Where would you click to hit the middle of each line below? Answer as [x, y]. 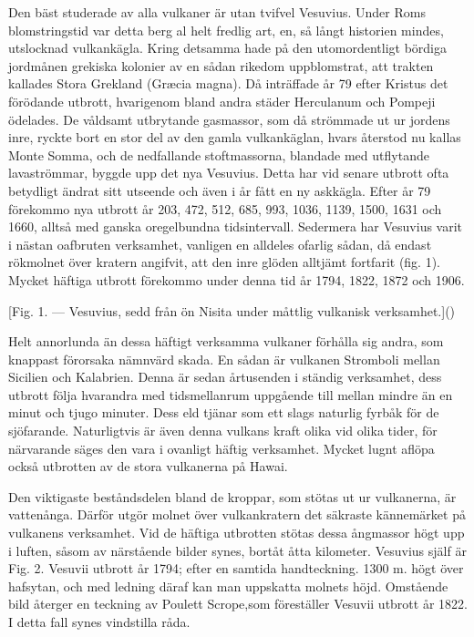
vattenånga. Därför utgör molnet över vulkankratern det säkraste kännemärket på [237, 514]
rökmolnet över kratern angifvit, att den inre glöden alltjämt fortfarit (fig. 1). [225, 262]
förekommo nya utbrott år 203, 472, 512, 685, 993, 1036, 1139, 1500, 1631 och [225, 208]
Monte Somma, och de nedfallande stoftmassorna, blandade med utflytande [219, 154]
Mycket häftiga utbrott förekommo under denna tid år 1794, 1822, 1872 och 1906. [237, 279]
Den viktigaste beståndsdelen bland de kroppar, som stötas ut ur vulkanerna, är [232, 496]
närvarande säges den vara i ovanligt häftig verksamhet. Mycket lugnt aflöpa [222, 448]
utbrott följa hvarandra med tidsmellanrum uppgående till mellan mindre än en [231, 394]
